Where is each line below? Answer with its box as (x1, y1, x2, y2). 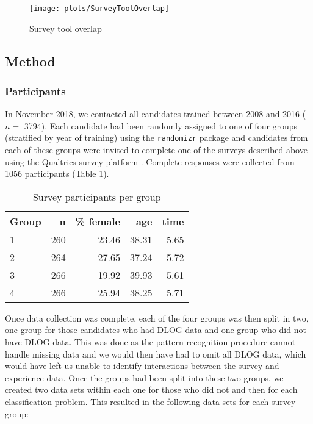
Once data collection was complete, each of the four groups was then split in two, (5, 311, 309, 324)
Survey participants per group (32, 189, 161, 204)
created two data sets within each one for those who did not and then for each (5, 383, 298, 396)
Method (5, 51, 56, 70)
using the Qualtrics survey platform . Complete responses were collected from (5, 155, 295, 168)
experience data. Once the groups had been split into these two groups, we (5, 371, 284, 384)
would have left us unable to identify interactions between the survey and (5, 359, 279, 372)
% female (75, 214, 121, 228)
